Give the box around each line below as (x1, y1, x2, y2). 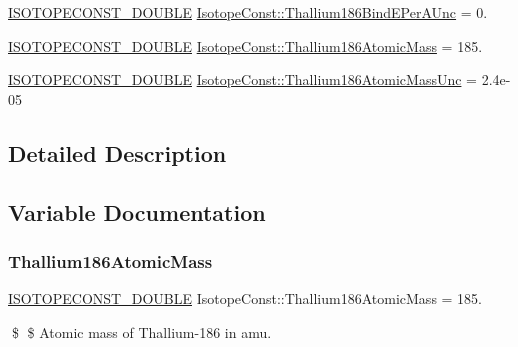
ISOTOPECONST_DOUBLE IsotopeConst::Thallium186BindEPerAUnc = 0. (8, 2, 488, 22)
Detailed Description (8, 137, 227, 168)
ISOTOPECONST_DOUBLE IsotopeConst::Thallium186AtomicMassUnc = (8, 69, 477, 90)
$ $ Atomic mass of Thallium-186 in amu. (11, 321, 272, 342)
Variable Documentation (8, 196, 266, 227)
